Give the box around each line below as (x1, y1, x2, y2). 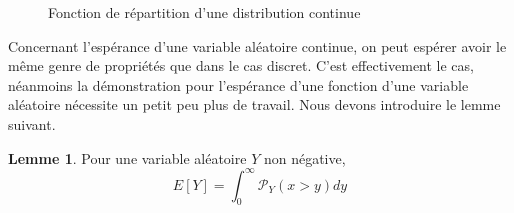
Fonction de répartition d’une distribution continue (48, 2, 361, 22)
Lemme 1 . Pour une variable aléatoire (8, 147, 247, 168)
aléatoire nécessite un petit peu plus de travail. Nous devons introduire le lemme (8, 94, 501, 115)
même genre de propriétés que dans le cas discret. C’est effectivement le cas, (8, 55, 474, 76)
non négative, (263, 147, 346, 168)
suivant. (8, 113, 56, 134)
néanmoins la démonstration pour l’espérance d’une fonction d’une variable (8, 74, 469, 95)
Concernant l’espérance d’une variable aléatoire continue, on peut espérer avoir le (8, 35, 507, 56)
